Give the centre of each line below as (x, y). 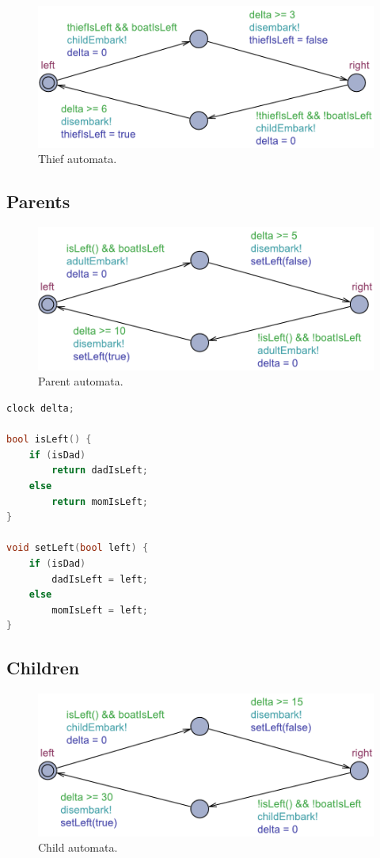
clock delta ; (40, 408)
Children (43, 668)
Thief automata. (78, 159)
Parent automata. (81, 381)
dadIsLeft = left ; (100, 579)
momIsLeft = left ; (100, 610)
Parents (38, 201)
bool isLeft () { (49, 440)
